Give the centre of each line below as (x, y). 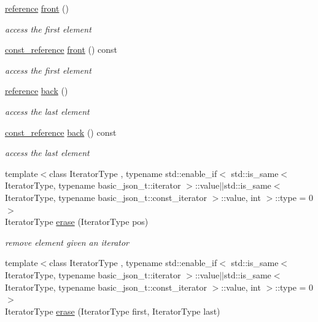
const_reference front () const (61, 49)
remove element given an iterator (67, 242)
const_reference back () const (61, 132)
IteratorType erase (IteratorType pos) (77, 222)
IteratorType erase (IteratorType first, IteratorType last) (113, 311)
